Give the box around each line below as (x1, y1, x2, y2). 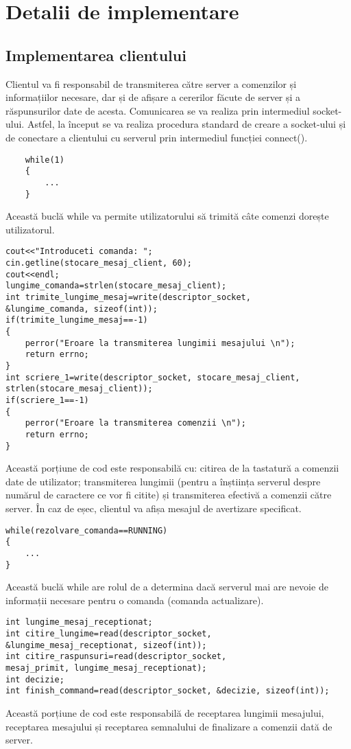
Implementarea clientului (5, 44, 186, 65)
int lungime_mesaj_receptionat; (5, 617, 153, 627)
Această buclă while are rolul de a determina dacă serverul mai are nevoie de (5, 579, 328, 594)
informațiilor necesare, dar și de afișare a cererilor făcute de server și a (5, 90, 301, 104)
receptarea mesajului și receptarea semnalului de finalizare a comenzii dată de (5, 719, 332, 733)
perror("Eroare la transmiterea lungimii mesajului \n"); (25, 338, 295, 348)
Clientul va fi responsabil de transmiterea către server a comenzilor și (5, 76, 297, 91)
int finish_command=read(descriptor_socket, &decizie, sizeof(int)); (5, 686, 330, 696)
